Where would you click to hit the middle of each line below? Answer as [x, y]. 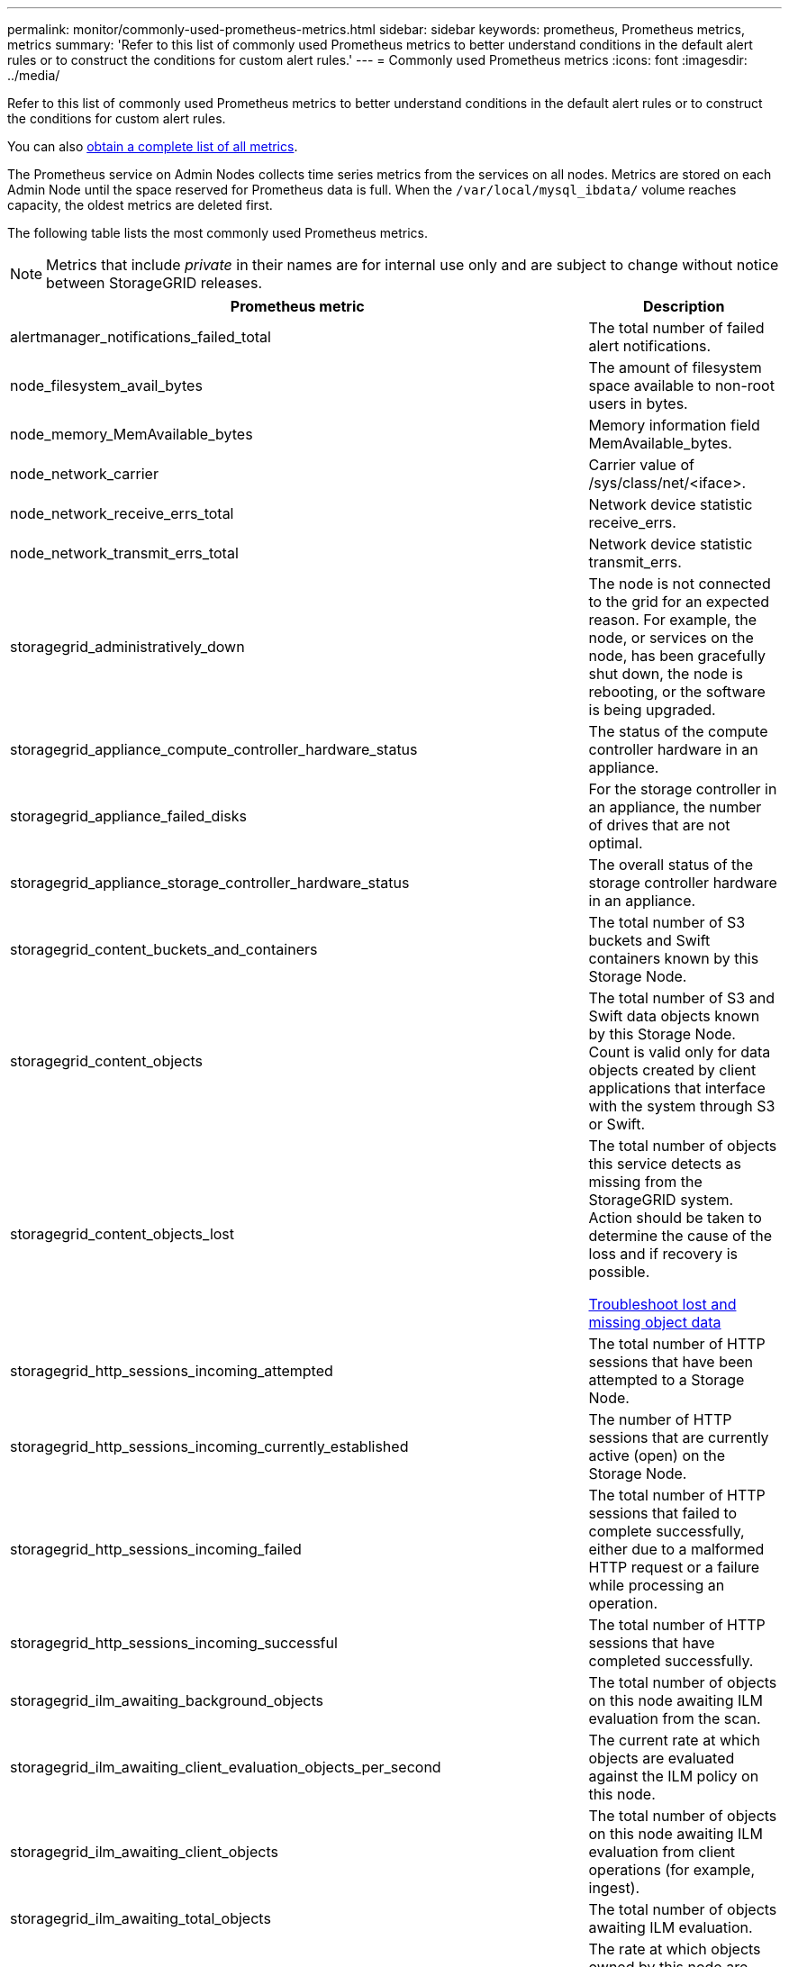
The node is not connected [680, 584]
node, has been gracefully [677, 656]
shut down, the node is [666, 674]
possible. [619, 1272]
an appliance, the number [675, 807]
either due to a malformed [676, 1549]
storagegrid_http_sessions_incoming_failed [156, 1549]
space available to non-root [681, 385]
